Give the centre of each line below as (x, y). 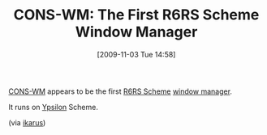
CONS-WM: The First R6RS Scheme (136, 15)
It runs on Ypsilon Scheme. (54, 107)
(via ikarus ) (27, 122)
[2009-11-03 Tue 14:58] (136, 54)
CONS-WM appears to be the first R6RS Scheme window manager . (121, 91)
